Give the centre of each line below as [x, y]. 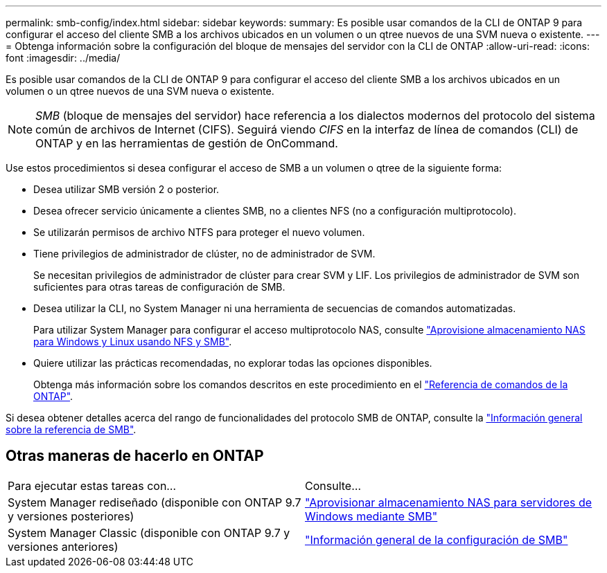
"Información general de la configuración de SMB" [437, 539]
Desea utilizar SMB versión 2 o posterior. [126, 189]
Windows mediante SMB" [371, 516]
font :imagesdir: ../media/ [63, 58]
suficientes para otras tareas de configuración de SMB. [159, 287]
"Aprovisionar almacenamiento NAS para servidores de [449, 502]
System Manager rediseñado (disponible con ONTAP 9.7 [155, 502]
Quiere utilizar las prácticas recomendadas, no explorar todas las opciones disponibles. [233, 363]
